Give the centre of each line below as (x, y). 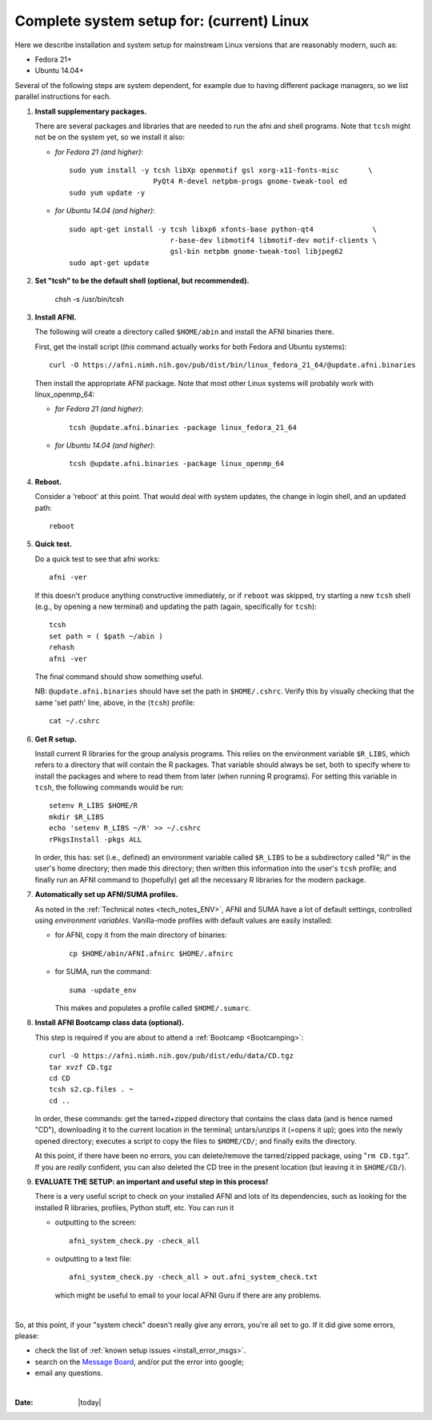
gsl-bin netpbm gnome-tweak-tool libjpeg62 (256, 251)
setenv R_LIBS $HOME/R (94, 806)
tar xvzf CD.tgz (81, 1067)
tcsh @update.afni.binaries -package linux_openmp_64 (176, 464)
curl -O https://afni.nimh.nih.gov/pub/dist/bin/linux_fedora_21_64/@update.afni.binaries (232, 365)
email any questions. (69, 1373)
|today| (90, 1402)
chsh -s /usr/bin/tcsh (89, 299)
